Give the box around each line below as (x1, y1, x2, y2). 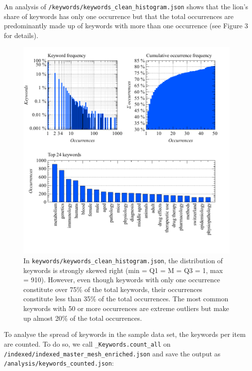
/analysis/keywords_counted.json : (4, 358, 114, 368)
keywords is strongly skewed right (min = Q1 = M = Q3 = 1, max (23, 265, 223, 275)
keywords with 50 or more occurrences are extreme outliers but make (23, 303, 229, 313)
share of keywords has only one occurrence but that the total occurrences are (4, 11, 234, 21)
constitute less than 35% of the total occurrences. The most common (23, 293, 229, 304)
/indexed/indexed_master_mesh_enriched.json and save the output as (4, 348, 221, 358)
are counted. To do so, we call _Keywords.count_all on (4, 338, 171, 349)
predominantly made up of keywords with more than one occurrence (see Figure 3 (4, 20, 248, 31)
